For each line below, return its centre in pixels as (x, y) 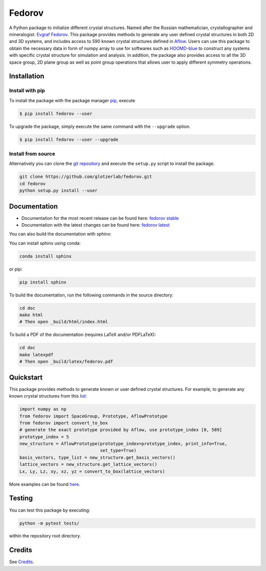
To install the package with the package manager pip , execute (72, 100)
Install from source (32, 154)
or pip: (16, 269)
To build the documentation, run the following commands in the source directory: (91, 295)
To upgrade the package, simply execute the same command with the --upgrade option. (100, 126)
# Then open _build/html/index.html (64, 322)
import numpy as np (43, 409)
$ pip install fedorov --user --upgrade (69, 139)
